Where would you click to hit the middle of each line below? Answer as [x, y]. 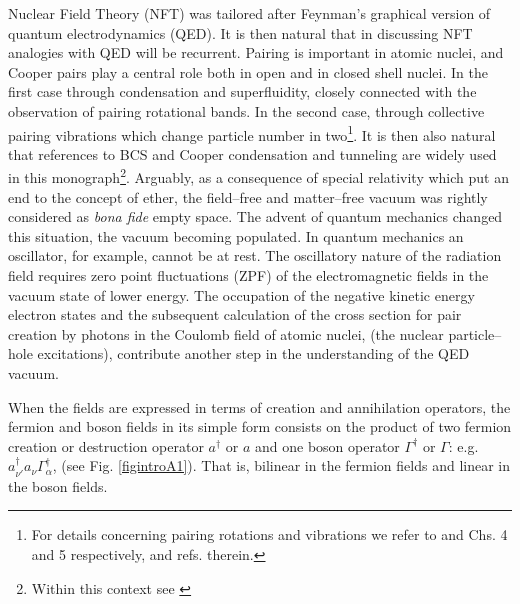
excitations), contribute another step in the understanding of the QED [253, 353]
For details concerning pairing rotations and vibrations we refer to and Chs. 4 [269, 534]
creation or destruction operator [106, 445]
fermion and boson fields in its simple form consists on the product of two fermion [260, 426]
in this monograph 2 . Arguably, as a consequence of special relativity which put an [258, 176]
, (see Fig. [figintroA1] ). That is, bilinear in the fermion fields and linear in [281, 465]
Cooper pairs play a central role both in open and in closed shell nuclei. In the [248, 71]
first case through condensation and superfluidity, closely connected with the [242, 91]
